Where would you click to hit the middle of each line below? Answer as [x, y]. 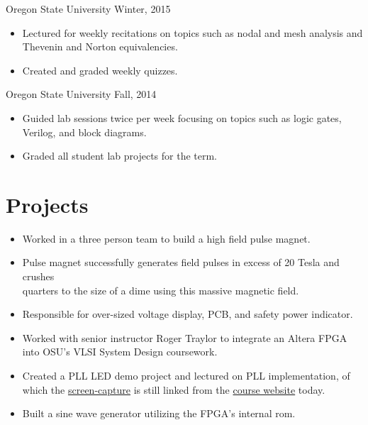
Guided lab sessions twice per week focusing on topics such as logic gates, [182, 117]
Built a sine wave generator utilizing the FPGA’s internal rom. [159, 413]
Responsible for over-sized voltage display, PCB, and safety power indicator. [188, 314]
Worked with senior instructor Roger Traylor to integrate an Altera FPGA [185, 337]
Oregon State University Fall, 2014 [81, 94]
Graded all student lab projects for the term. [119, 156]
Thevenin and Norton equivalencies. [100, 46]
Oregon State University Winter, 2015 [88, 9]
